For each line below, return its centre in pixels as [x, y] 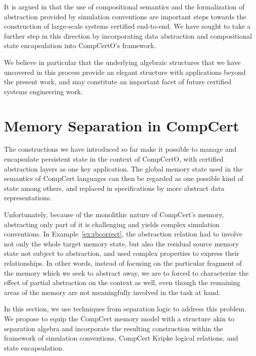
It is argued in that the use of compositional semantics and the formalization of [124, 6]
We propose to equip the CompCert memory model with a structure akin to [119, 318]
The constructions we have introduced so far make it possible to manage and [120, 149]
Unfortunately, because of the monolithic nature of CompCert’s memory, [114, 214]
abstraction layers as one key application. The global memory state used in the [124, 168]
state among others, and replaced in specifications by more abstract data [114, 188]
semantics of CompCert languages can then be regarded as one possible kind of [124, 178]
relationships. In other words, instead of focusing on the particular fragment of [123, 263]
